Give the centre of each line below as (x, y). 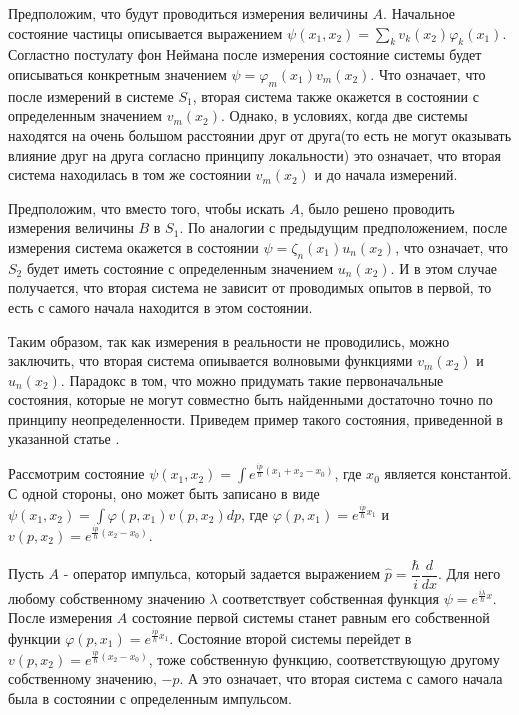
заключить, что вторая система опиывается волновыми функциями (210, 360)
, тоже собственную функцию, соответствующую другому (324, 658)
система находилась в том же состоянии (129, 174)
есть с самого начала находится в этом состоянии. (160, 306)
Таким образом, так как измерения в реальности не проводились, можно (229, 340)
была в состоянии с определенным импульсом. (150, 697)
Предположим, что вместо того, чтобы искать (146, 207)
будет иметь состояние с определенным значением (180, 267)
